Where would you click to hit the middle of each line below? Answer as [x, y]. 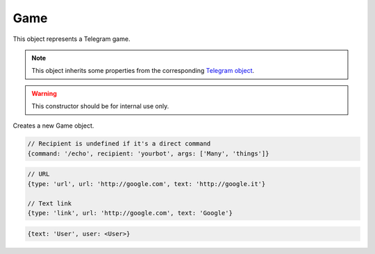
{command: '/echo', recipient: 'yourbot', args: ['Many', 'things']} [148, 153]
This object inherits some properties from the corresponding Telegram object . [143, 71]
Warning [44, 93]
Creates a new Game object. [53, 126]
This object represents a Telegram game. [72, 39]
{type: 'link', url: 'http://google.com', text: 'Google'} [130, 213]
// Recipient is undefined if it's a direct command [119, 144]
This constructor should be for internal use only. [100, 106]
